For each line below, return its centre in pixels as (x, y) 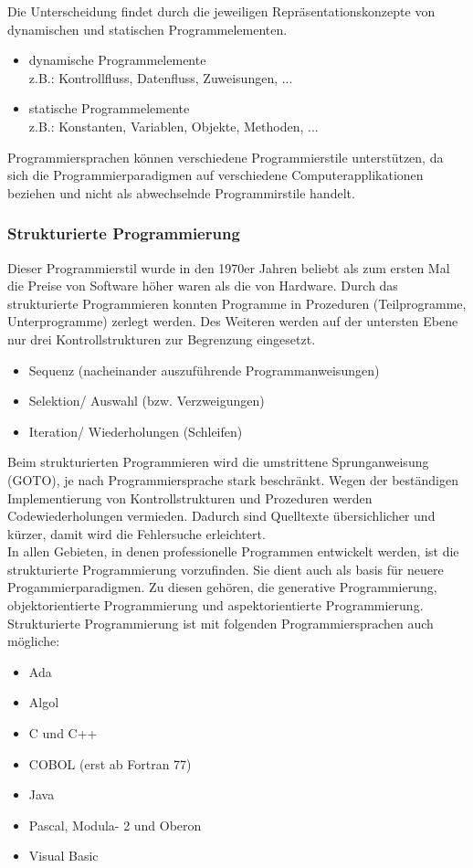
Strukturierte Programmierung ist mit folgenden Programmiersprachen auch (221, 623)
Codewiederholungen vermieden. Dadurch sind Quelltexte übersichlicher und (221, 516)
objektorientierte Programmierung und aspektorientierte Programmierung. (215, 605)
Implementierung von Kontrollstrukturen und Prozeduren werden (190, 498)
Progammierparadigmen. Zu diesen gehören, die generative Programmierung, (222, 587)
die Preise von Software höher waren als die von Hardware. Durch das (203, 286)
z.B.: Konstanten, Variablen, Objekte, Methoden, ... (173, 126)
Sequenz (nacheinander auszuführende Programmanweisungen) (204, 370)
